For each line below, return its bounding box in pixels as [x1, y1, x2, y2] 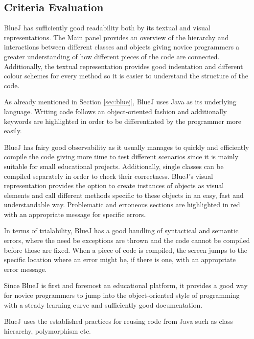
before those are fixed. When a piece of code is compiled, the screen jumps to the [4, 244, 247, 255]
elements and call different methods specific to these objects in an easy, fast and [4, 190, 244, 200]
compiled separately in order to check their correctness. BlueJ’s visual [4, 170, 213, 181]
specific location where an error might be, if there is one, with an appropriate [4, 254, 236, 265]
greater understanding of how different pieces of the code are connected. [4, 51, 220, 61]
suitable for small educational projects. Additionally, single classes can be [4, 161, 224, 171]
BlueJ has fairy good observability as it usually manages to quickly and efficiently [4, 142, 249, 152]
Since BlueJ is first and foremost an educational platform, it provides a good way [4, 280, 248, 291]
